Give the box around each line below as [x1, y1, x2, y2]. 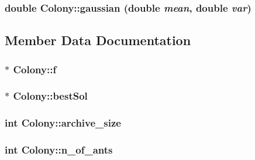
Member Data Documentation [5, 31, 191, 49]
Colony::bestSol [13, 88, 88, 103]
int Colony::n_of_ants [5, 142, 113, 157]
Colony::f [13, 62, 57, 76]
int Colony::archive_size [5, 115, 121, 130]
